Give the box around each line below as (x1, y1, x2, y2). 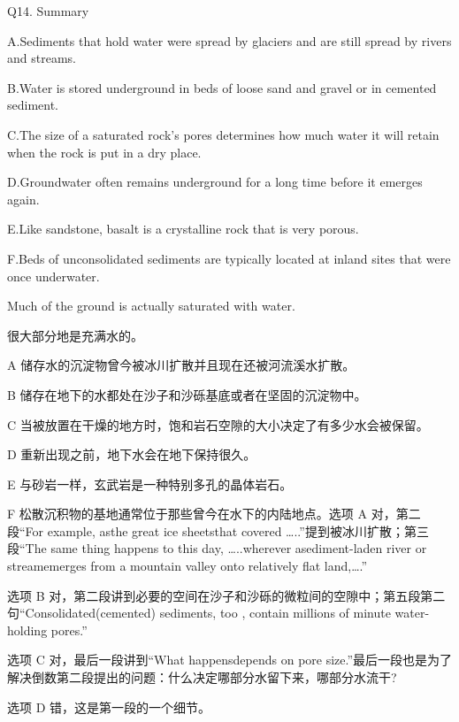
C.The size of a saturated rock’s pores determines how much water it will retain (7, 125, 440, 143)
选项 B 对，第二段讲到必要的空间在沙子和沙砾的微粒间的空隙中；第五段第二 (7, 586, 446, 604)
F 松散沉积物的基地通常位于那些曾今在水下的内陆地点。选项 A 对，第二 (7, 504, 421, 523)
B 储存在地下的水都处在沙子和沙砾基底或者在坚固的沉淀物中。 (7, 385, 367, 403)
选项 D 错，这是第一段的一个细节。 (7, 697, 211, 716)
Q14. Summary (7, 2, 89, 19)
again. (7, 189, 40, 208)
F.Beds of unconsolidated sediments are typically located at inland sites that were (7, 249, 451, 267)
